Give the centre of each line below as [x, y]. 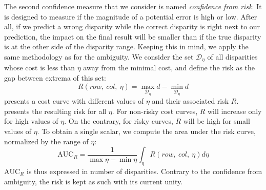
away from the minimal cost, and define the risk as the [169, 68]
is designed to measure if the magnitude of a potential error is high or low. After [131, 16]
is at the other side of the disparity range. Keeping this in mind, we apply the [126, 46]
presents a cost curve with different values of [74, 101]
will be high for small [217, 121]
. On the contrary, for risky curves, [119, 121]
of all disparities [232, 56]
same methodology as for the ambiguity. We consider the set [99, 56]
